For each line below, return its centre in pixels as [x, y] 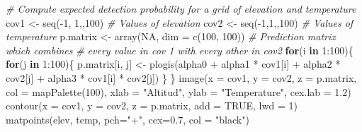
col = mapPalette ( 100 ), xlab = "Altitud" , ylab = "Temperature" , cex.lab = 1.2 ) [179, 91]
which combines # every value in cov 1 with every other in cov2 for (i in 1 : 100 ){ [180, 50]
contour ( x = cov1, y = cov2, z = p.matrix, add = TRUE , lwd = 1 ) [152, 106]
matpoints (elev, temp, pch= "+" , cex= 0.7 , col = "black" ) [128, 119]
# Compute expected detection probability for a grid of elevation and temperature [181, 8]
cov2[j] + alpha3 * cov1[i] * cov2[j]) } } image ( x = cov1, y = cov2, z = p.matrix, [181, 77]
